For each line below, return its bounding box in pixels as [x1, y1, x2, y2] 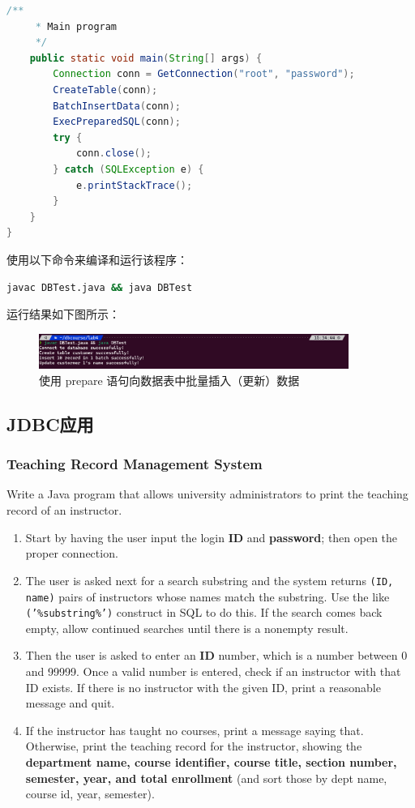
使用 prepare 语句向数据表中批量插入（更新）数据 [39, 371, 300, 388]
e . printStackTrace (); [75, 179, 193, 191]
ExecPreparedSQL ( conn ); [53, 116, 181, 128]
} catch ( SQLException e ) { [53, 163, 204, 175]
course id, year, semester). [25, 785, 155, 802]
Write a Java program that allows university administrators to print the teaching [6, 485, 409, 502]
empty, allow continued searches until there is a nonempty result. [25, 619, 349, 636]
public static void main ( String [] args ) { [29, 52, 263, 64]
